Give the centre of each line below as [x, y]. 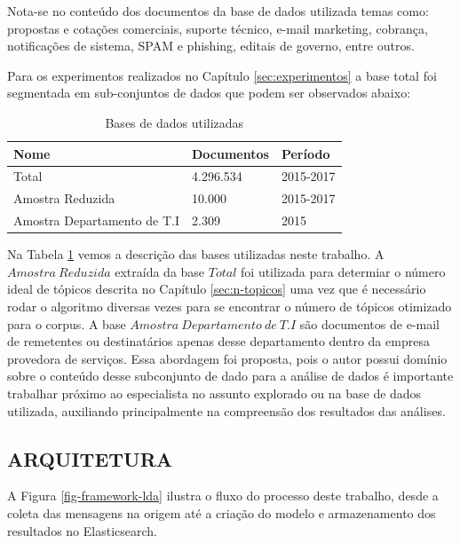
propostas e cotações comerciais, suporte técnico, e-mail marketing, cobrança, [218, 28]
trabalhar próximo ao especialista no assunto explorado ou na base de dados [214, 393]
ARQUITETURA [90, 458]
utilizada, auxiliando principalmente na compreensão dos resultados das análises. [226, 410]
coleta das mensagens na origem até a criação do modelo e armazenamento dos [222, 512]
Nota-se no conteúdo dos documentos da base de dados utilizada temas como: [218, 11]
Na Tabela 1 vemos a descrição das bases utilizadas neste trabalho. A [196, 254]
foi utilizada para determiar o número [343, 271]
